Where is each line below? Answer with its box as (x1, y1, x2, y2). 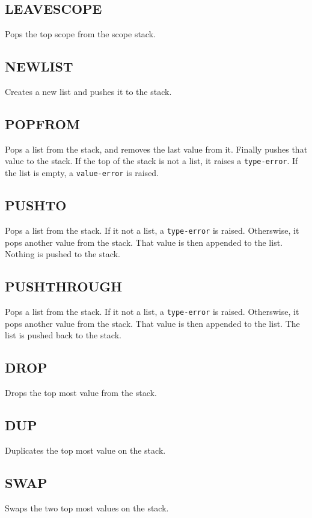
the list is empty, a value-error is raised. (5, 166, 159, 179)
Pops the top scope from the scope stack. (5, 28, 156, 40)
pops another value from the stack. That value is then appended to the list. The (5, 317, 300, 329)
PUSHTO (5, 196, 67, 215)
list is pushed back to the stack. (5, 329, 121, 341)
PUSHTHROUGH (5, 277, 123, 296)
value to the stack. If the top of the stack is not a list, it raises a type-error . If (5, 154, 298, 167)
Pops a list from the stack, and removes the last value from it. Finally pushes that (5, 142, 308, 155)
